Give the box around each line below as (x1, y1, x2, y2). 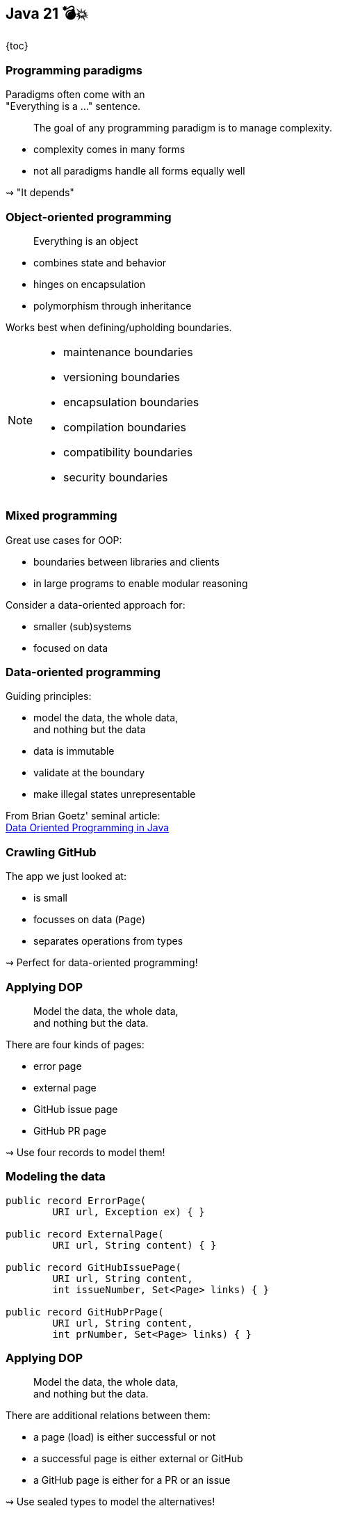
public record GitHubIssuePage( (6, 1261, 181, 1273)
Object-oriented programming (6, 209, 172, 224)
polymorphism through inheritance (33, 299, 192, 312)
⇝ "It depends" (6, 186, 74, 199)
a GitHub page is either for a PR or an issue (33, 1474, 231, 1487)
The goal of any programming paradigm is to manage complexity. (33, 122, 332, 134)
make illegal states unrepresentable (33, 788, 196, 801)
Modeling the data (6, 1169, 106, 1184)
